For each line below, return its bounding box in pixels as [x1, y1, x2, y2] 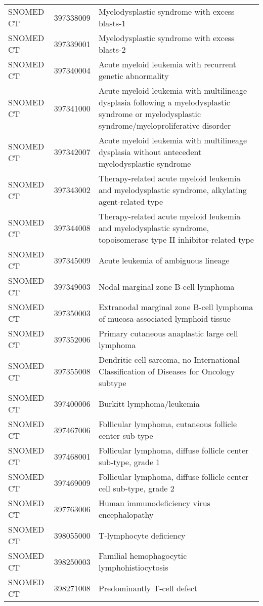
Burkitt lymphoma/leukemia [98, 397, 200, 409]
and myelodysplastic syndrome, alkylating [98, 184, 247, 196]
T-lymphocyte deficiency [98, 529, 186, 541]
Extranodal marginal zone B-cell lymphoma [98, 301, 253, 313]
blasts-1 [98, 17, 126, 29]
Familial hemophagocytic [98, 550, 187, 561]
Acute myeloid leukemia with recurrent [98, 58, 236, 70]
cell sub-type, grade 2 [98, 482, 174, 494]
